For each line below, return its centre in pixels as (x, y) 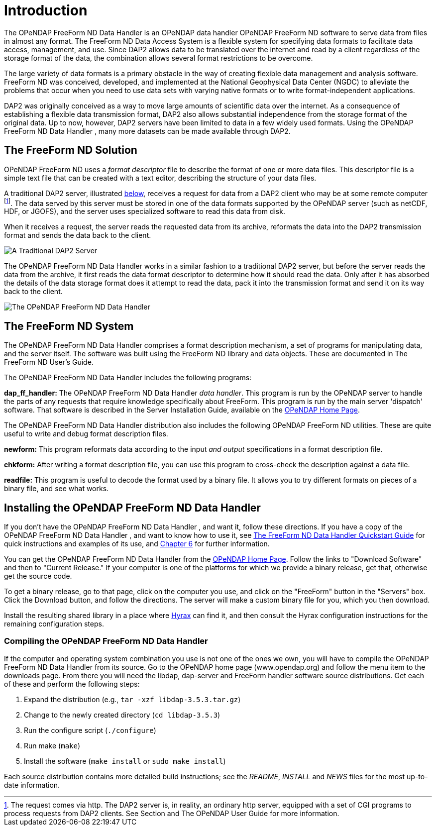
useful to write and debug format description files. (86, 434)
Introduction (46, 10)
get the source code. (38, 576)
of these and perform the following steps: (72, 684)
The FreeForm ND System (69, 326)
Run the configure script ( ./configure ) (90, 730)
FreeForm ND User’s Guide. (49, 362)
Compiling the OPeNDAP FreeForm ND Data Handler (106, 641)
